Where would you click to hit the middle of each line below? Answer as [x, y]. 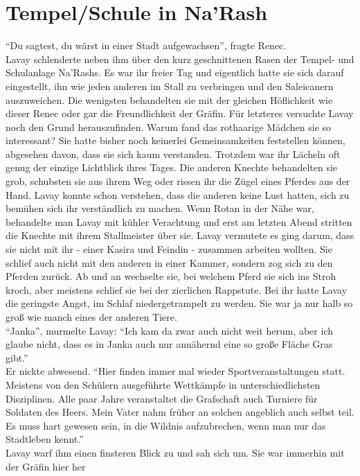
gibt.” [17, 357]
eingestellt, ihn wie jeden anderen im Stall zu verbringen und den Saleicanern [170, 86]
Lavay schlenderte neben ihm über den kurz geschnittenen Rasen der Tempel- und [180, 59]
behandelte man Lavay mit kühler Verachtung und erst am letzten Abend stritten [179, 221]
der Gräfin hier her [46, 466]
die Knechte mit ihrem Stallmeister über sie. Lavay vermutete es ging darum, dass [180, 235]
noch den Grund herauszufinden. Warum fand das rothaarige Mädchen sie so [169, 126]
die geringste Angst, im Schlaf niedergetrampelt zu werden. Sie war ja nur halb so [179, 303]
